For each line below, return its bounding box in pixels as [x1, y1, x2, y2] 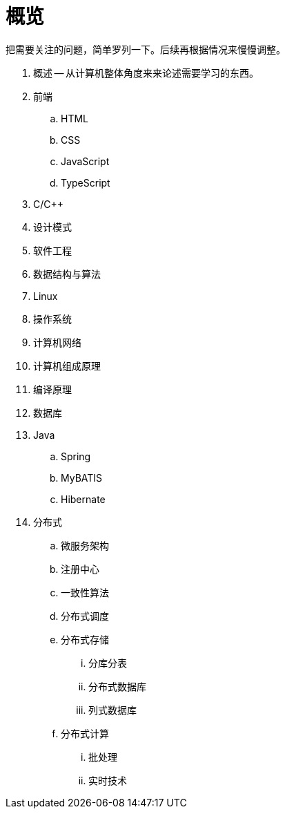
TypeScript [61, 176, 110, 189]
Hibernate [61, 493, 106, 505]
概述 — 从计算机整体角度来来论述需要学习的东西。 [33, 66, 259, 79]
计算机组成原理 [33, 359, 101, 372]
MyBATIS [61, 471, 103, 484]
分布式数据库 [88, 680, 146, 692]
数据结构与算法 [33, 267, 101, 280]
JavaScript [61, 155, 110, 167]
